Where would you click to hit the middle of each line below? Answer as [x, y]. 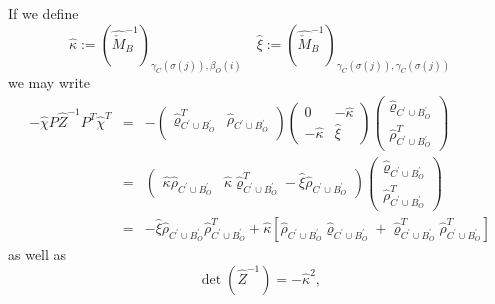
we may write [49, 82]
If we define [43, 13]
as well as [37, 254]
